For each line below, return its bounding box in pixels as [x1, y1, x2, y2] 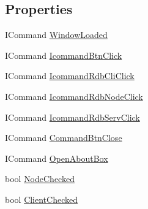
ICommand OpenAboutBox [5, 151, 108, 164]
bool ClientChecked [5, 192, 78, 205]
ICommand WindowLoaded [5, 28, 108, 41]
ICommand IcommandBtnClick [5, 48, 122, 61]
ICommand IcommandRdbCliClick [5, 69, 135, 82]
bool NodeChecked [5, 172, 75, 185]
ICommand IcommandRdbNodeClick [5, 89, 143, 102]
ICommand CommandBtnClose [5, 131, 122, 144]
